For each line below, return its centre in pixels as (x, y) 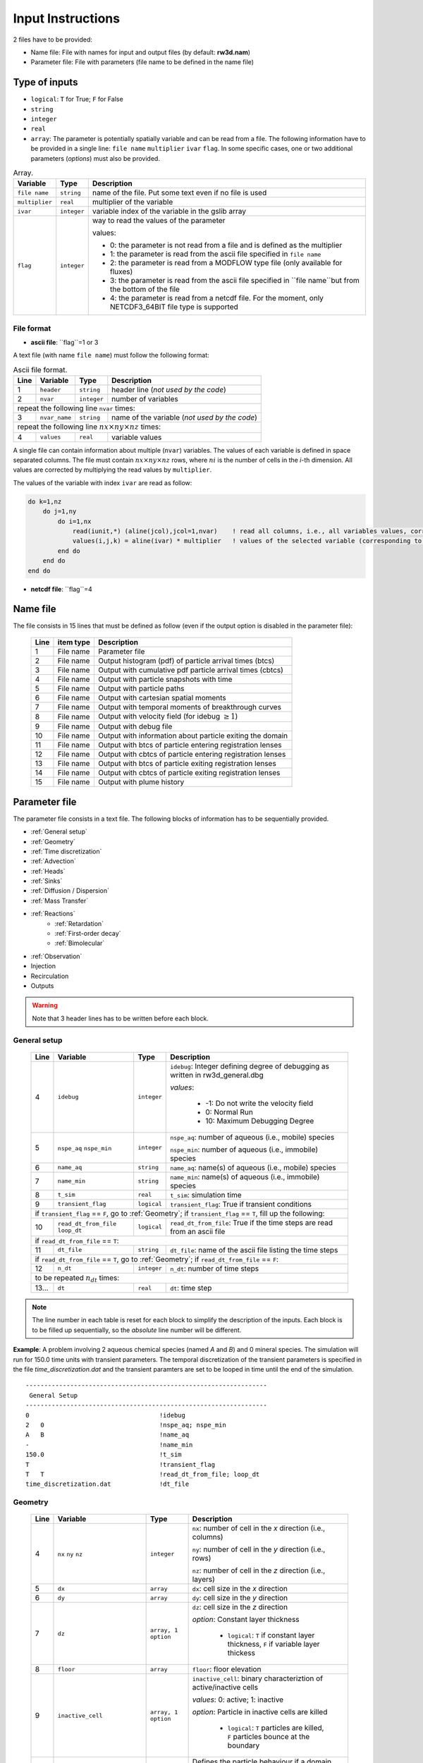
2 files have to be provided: (53, 39)
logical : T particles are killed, (276, 1728)
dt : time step (191, 1288)
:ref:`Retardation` (79, 923)
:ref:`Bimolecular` (80, 943)
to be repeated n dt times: (77, 1278)
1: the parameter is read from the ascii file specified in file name (215, 254)
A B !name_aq (108, 1435)
